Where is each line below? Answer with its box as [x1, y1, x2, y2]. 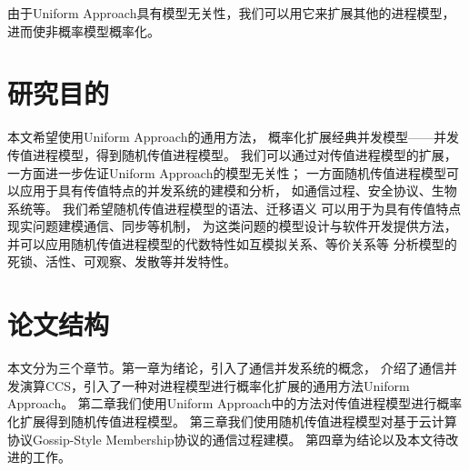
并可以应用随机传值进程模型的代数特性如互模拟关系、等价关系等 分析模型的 [7, 234, 457, 253]
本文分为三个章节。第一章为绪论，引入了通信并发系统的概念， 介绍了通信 [7, 358, 444, 377]
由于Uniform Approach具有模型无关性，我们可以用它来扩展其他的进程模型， [7, 4, 455, 22]
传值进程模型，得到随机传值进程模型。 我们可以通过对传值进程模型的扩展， [7, 145, 457, 164]
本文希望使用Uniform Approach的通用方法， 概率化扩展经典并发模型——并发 [7, 127, 460, 146]
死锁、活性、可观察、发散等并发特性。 [7, 252, 236, 271]
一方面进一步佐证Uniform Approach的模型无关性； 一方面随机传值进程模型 [7, 163, 447, 182]
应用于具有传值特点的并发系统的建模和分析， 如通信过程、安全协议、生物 [19, 181, 457, 200]
